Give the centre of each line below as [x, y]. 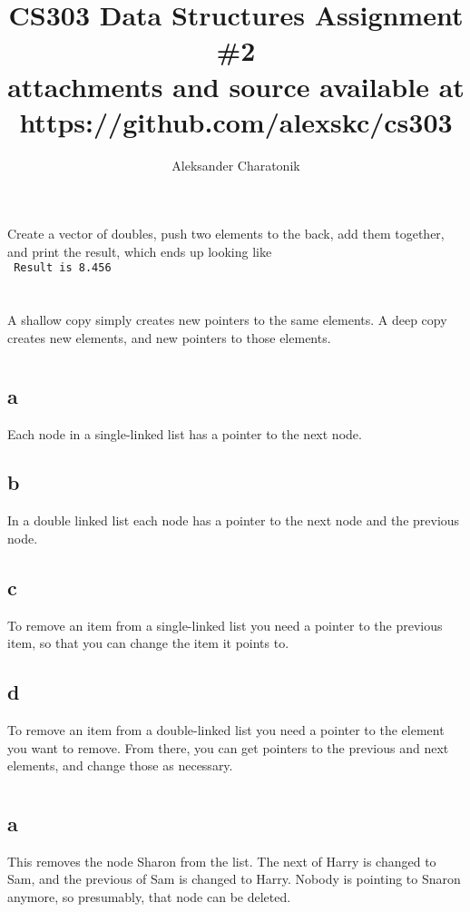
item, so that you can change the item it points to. [148, 643]
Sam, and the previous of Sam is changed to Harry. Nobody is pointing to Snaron [234, 879]
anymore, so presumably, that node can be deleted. [149, 897]
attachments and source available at [236, 86]
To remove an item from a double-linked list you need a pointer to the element [226, 730]
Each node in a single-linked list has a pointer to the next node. [185, 433]
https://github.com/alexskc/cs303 [236, 121]
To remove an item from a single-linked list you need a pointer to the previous [225, 625]
